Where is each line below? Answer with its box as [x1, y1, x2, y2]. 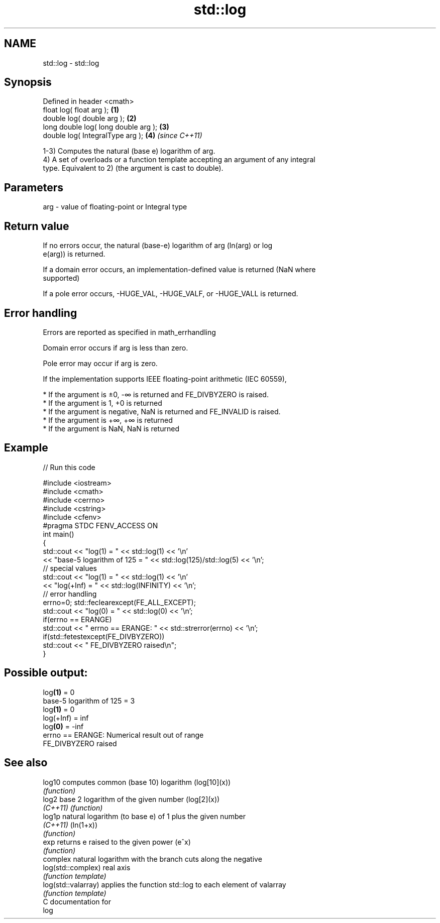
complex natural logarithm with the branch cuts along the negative [43, 854, 262, 863]
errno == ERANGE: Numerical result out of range [43, 730, 204, 739]
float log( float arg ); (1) [43, 105, 120, 114]
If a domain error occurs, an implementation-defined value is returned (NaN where [43, 265, 316, 274]
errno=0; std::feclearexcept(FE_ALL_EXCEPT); [43, 598, 196, 607]
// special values [43, 563, 97, 572]
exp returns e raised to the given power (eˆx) [43, 837, 191, 846]
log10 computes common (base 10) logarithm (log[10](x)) [43, 777, 231, 786]
